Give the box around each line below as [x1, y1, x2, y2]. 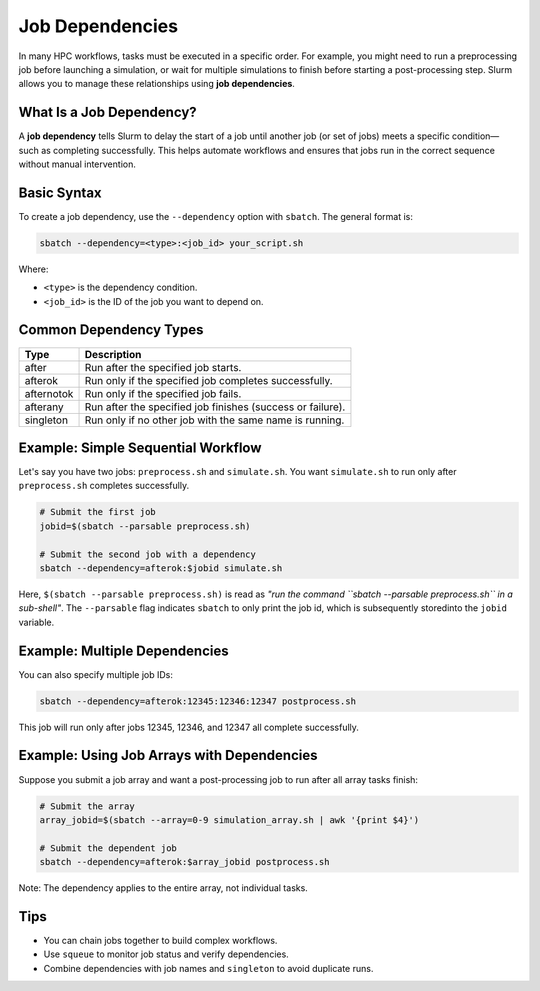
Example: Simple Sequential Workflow [18, 440, 262, 456]
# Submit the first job [39, 506, 157, 518]
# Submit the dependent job [39, 842, 177, 854]
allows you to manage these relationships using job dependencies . [18, 78, 295, 90]
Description [84, 347, 142, 361]
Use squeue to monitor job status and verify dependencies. [43, 948, 289, 960]
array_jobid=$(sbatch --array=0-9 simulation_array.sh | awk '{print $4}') [39, 814, 420, 825]
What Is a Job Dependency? [18, 104, 197, 121]
